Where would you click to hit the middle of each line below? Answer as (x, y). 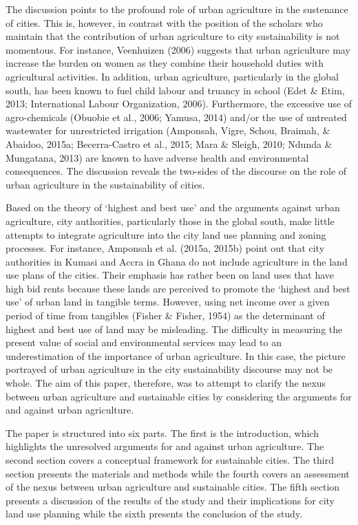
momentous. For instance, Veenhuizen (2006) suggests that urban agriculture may (178, 49)
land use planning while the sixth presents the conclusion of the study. (154, 514)
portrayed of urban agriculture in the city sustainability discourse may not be (169, 369)
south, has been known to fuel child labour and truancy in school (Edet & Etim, (175, 90)
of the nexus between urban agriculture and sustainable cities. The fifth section (173, 487)
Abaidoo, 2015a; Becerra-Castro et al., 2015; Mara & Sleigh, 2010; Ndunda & (169, 143)
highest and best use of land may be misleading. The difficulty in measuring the (174, 329)
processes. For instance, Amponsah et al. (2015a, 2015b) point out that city (165, 248)
